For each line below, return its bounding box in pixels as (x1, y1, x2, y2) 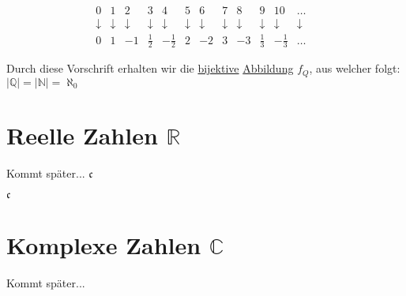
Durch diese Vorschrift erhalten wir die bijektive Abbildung (6, 60, 294, 77)
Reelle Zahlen (6, 119, 158, 152)
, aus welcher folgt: (309, 60, 400, 77)
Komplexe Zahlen (6, 228, 201, 260)
